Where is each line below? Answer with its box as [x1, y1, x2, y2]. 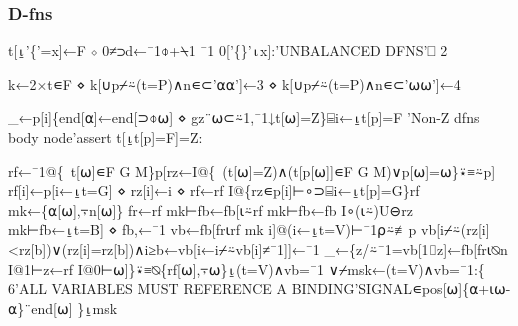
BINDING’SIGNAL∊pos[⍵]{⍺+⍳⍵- [291, 278, 511, 299]
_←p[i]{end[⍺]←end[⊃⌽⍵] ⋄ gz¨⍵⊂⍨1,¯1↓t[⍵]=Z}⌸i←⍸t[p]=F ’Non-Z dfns [8, 107, 480, 128]
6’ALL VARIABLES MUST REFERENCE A [8, 278, 288, 299]
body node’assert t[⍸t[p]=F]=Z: [8, 127, 203, 147]
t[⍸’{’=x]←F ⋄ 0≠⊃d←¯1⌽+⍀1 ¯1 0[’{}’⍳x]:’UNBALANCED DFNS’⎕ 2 [8, 40, 448, 61]
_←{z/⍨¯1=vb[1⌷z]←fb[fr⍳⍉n [324, 238, 508, 259]
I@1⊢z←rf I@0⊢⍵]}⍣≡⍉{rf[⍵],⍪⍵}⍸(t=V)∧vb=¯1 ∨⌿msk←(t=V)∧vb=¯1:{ [8, 258, 485, 279]
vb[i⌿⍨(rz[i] [420, 219, 490, 240]
